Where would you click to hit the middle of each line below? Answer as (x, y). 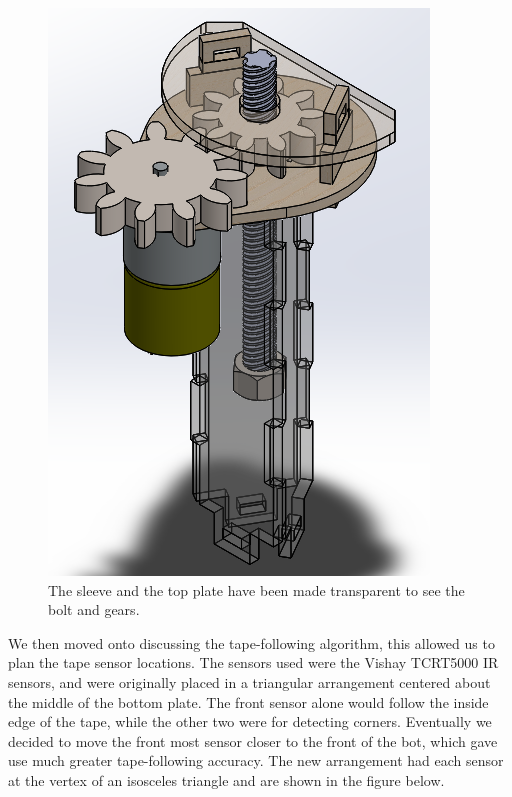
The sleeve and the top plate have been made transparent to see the (256, 589)
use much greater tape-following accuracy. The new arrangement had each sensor (256, 760)
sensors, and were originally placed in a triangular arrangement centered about (249, 681)
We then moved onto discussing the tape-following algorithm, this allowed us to (251, 642)
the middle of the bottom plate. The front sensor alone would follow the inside (248, 701)
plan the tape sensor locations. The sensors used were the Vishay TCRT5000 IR (253, 662)
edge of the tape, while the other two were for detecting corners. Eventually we (250, 721)
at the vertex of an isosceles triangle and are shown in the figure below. (226, 779)
